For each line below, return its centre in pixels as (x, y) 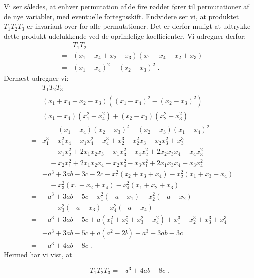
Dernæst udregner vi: (36, 78)
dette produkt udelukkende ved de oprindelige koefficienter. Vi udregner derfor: (125, 36)
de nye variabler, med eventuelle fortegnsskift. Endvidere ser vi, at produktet (122, 16)
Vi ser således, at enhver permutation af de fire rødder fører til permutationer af (127, 6)
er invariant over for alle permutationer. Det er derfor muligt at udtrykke (139, 26)
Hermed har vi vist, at (38, 254)
